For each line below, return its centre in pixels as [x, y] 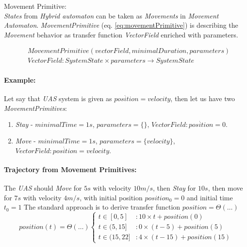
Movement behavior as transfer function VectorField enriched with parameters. [121, 34]
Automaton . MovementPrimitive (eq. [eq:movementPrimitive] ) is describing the [121, 25]
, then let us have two [203, 98]
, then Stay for [174, 188]
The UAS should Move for [43, 188]
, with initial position [111, 197]
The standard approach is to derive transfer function [102, 207]
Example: [20, 80]
